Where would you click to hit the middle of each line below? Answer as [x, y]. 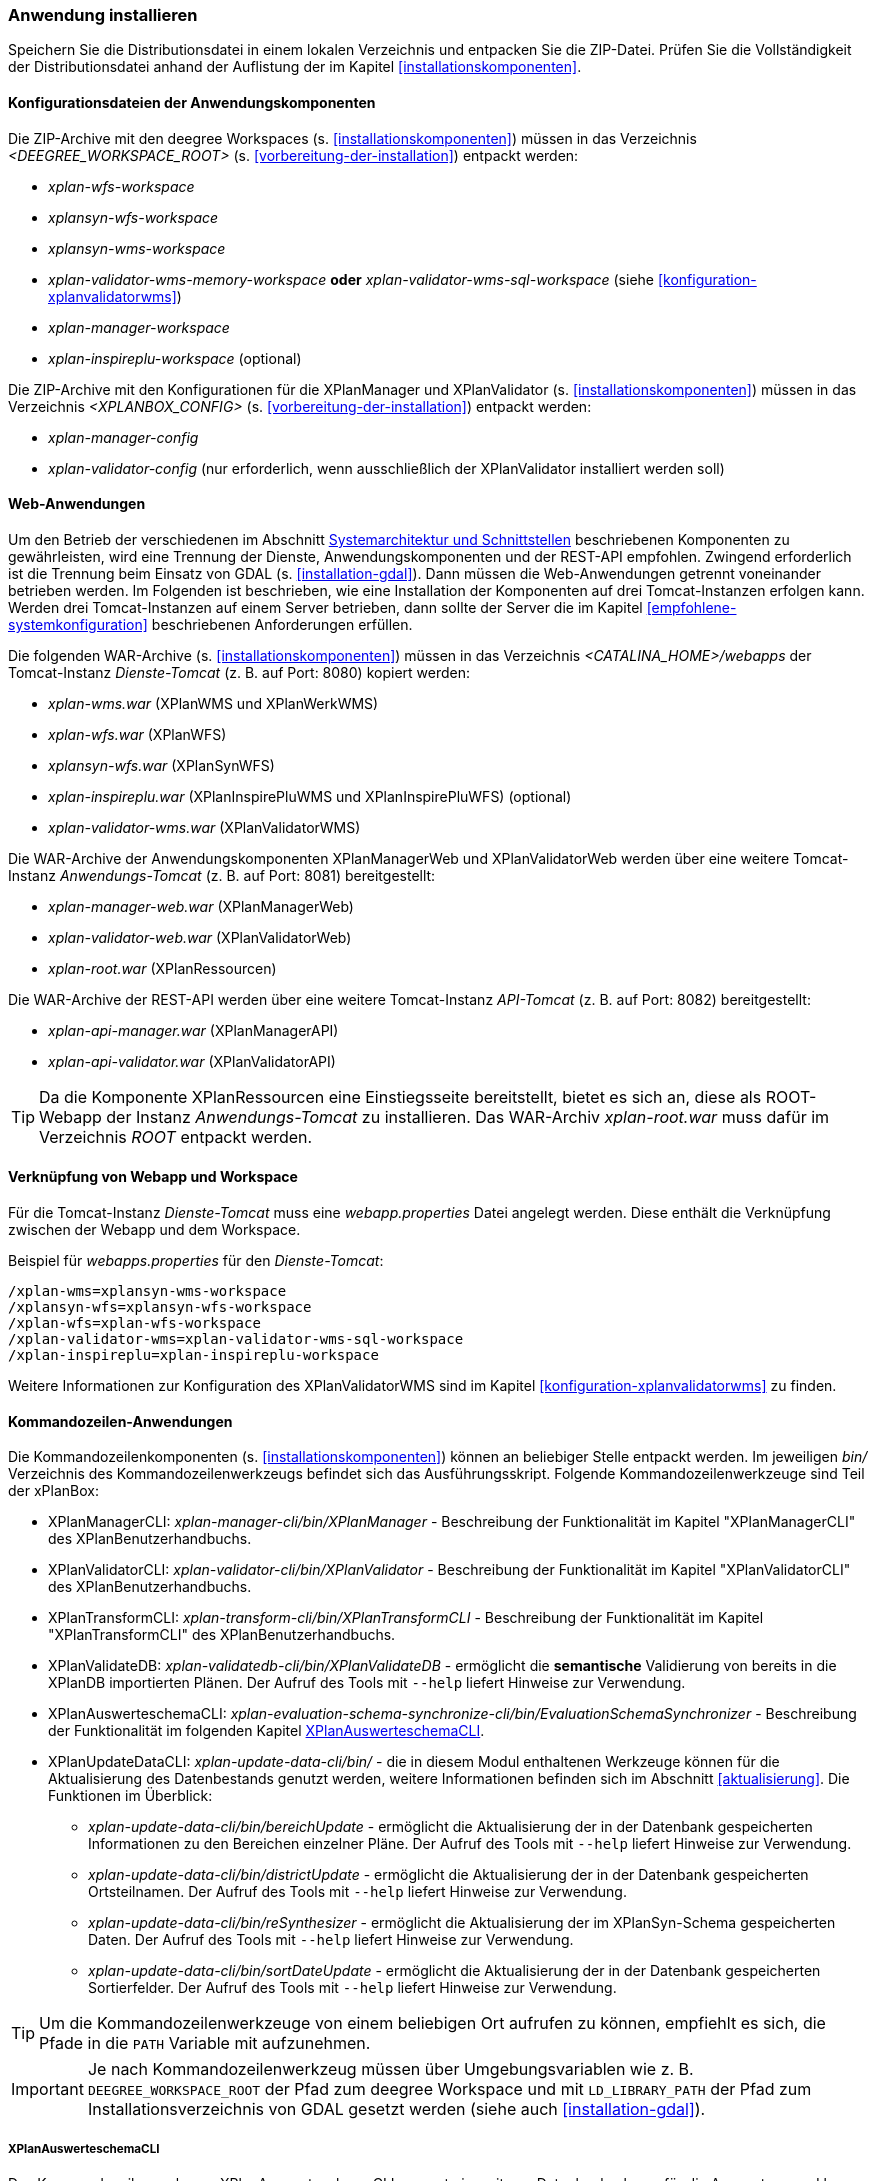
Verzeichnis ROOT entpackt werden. [176, 1136]
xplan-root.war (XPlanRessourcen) [162, 968]
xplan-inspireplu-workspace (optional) [175, 358]
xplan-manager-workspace [139, 327]
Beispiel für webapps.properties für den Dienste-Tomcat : [196, 1261]
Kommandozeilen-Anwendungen [120, 1421]
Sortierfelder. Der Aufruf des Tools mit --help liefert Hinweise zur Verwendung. [352, 1988]
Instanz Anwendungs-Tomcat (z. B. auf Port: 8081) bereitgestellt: [222, 875]
